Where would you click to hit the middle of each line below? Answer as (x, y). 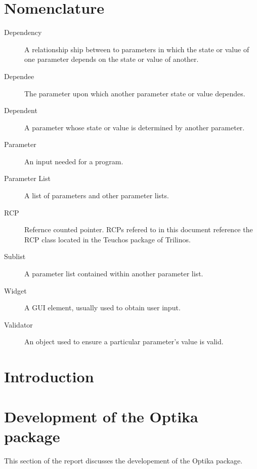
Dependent (21, 110)
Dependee (19, 76)
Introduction (49, 376)
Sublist (15, 256)
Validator (18, 324)
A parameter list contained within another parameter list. (114, 274)
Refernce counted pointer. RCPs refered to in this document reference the (139, 229)
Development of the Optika (101, 416)
